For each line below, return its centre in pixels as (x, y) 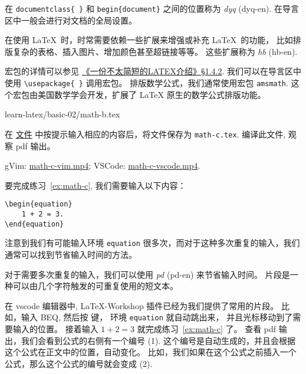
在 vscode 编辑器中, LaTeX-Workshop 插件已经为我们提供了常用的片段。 (142, 305)
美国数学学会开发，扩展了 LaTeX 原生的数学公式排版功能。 (152, 94)
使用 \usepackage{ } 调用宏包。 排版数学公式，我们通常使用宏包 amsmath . (147, 83)
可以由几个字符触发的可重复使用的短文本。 (95, 286)
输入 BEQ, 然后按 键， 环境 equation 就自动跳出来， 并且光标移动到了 (157, 317)
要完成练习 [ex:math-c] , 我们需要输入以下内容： (96, 185)
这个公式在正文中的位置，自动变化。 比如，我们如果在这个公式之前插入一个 (151, 352)
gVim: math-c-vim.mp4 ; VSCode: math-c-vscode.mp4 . (103, 165)
